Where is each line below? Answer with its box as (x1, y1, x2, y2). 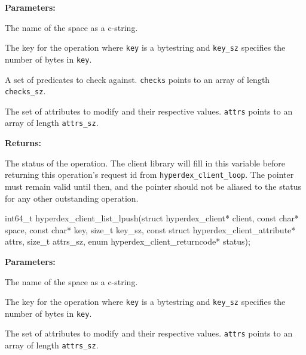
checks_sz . (5, 85, 46, 97)
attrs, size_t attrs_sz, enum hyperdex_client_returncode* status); (5, 235, 250, 248)
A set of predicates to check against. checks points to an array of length (5, 73, 270, 85)
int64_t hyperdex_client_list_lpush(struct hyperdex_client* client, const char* (5, 212, 299, 224)
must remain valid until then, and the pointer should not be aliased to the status (5, 180, 301, 192)
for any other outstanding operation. (5, 192, 139, 204)
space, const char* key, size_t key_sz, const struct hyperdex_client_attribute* (5, 223, 296, 236)
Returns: (5, 137, 42, 149)
